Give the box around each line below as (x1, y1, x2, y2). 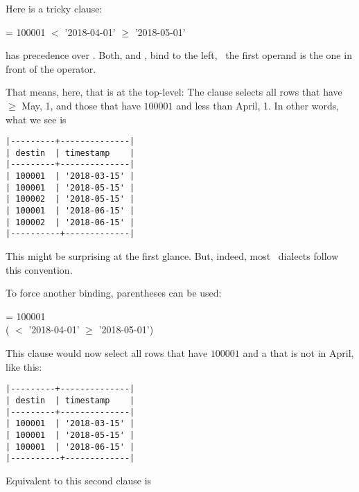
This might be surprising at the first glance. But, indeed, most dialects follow (6, 249, 339, 263)
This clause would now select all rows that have (6, 346, 208, 360)
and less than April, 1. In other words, (176, 98, 340, 112)
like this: (6, 359, 42, 374)
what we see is (6, 112, 67, 126)
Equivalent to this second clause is (6, 473, 152, 487)
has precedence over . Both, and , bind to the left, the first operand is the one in (6, 48, 352, 62)
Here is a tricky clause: (6, 1, 103, 15)
